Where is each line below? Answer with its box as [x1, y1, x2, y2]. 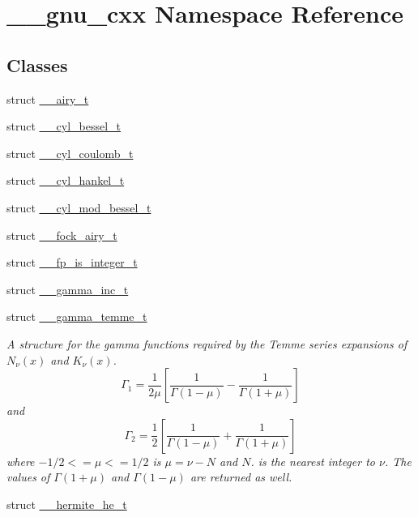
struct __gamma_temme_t [6, 308, 147, 325]
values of [6, 468, 50, 485]
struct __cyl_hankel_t [6, 172, 125, 189]
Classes [6, 52, 68, 77]
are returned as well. [190, 468, 292, 485]
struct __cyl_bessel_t [6, 117, 122, 135]
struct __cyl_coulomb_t [6, 144, 134, 161]
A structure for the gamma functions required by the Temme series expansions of [6, 335, 407, 352]
